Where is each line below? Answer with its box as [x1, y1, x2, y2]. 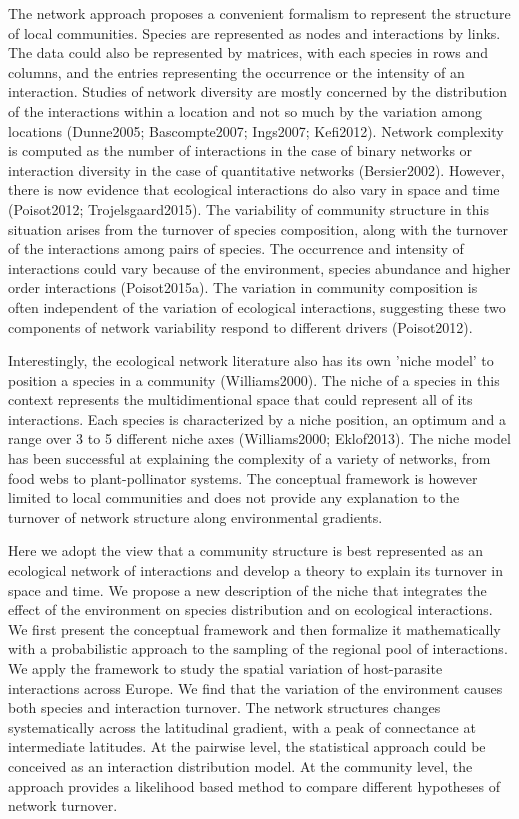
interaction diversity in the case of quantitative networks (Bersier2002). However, [8, 159, 505, 180]
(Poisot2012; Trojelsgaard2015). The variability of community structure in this [8, 198, 490, 219]
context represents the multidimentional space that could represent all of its [8, 389, 473, 410]
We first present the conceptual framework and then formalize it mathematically [8, 618, 501, 639]
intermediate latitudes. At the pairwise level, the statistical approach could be [8, 736, 486, 757]
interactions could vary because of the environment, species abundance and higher [8, 257, 511, 278]
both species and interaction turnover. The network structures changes [8, 697, 441, 718]
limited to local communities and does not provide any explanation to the [8, 487, 460, 508]
